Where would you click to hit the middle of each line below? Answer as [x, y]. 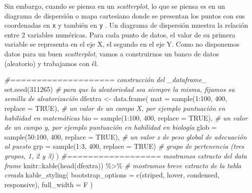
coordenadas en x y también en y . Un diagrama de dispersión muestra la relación [126, 25]
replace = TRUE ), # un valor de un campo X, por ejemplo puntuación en [115, 108]
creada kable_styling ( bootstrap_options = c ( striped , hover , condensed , [112, 175]
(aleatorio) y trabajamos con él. [52, 63]
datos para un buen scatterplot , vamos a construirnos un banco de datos [112, 54]
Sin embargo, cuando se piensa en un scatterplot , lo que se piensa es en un [115, 6]
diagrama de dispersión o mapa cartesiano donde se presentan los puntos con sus [125, 15]
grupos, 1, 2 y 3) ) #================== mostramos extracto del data [126, 155]
